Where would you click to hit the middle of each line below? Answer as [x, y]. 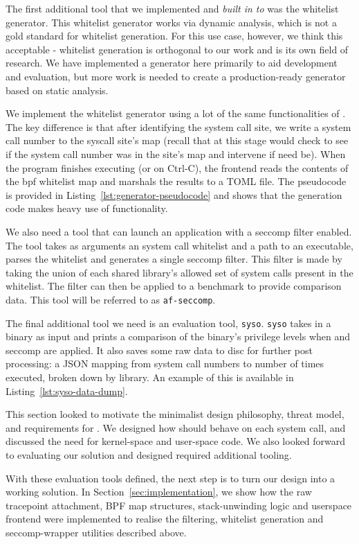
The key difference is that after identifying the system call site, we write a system [178, 126]
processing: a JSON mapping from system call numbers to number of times [165, 363]
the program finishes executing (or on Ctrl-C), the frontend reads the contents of [177, 167]
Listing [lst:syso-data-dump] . [67, 391]
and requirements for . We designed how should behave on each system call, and [176, 427]
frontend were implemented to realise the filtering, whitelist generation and [165, 519]
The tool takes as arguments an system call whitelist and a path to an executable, [179, 245]
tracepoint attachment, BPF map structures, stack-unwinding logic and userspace [179, 505]
